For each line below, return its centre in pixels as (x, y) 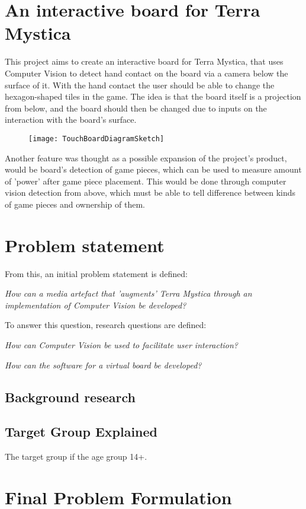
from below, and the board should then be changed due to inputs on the (136, 108)
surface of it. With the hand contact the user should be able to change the (140, 85)
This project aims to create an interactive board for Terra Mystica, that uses (144, 61)
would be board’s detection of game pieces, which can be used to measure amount (153, 169)
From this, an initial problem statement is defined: (96, 273)
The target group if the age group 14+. (76, 456)
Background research (70, 397)
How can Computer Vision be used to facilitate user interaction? (122, 345)
